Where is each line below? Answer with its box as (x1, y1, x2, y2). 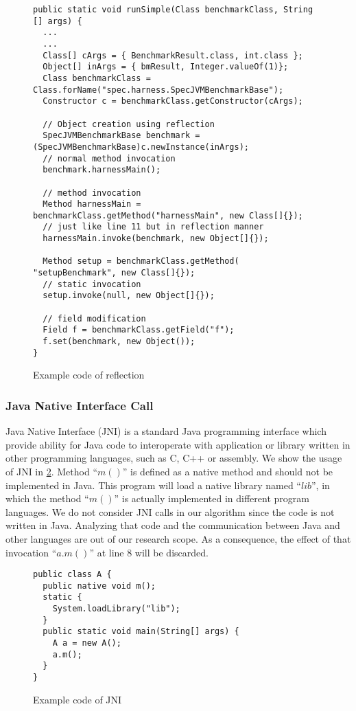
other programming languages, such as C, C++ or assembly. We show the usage (5, 451, 342, 465)
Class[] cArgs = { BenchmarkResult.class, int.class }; (43, 50, 303, 60)
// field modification (43, 313, 146, 324)
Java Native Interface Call (5, 396, 154, 414)
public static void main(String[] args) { (43, 627, 239, 637)
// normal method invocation (43, 153, 176, 163)
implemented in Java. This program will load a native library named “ (5, 477, 301, 492)
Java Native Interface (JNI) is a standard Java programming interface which (5, 424, 327, 438)
